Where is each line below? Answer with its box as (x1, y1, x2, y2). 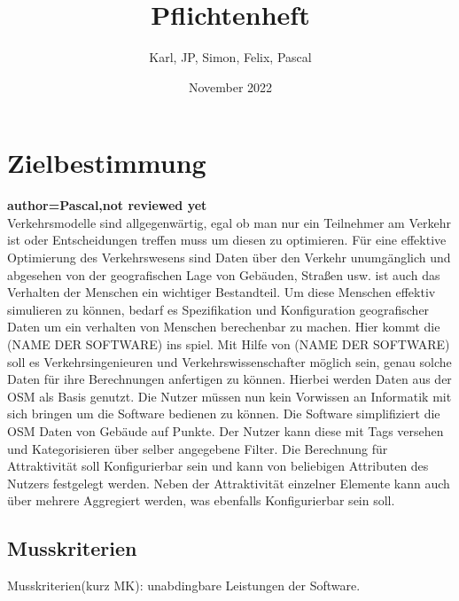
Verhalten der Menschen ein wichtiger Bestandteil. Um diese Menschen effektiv (7, 283, 436, 301)
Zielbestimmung (7, 144, 206, 181)
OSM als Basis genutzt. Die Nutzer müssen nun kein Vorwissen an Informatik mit (7, 386, 452, 405)
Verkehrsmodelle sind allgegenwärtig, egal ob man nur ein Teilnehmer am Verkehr (7, 213, 451, 231)
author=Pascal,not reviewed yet (7, 196, 207, 215)
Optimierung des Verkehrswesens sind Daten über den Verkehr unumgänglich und (7, 248, 451, 267)
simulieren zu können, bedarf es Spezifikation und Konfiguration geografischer (7, 300, 430, 318)
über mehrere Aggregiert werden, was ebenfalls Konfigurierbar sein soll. (7, 491, 395, 510)
